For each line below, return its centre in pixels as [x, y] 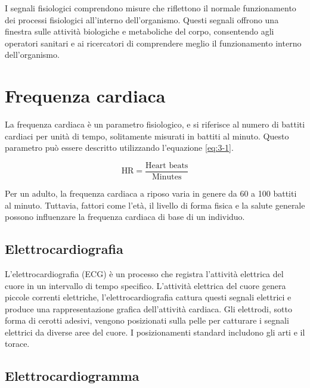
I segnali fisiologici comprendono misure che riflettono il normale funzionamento [151, 8]
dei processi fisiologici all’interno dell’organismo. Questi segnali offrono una [142, 19]
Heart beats [167, 165]
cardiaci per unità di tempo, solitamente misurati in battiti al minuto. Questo [147, 136]
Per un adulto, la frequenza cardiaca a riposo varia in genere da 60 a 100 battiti [151, 193]
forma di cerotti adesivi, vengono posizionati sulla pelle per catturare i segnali [147, 320]
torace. [17, 344]
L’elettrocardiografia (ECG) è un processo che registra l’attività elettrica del [144, 273]
